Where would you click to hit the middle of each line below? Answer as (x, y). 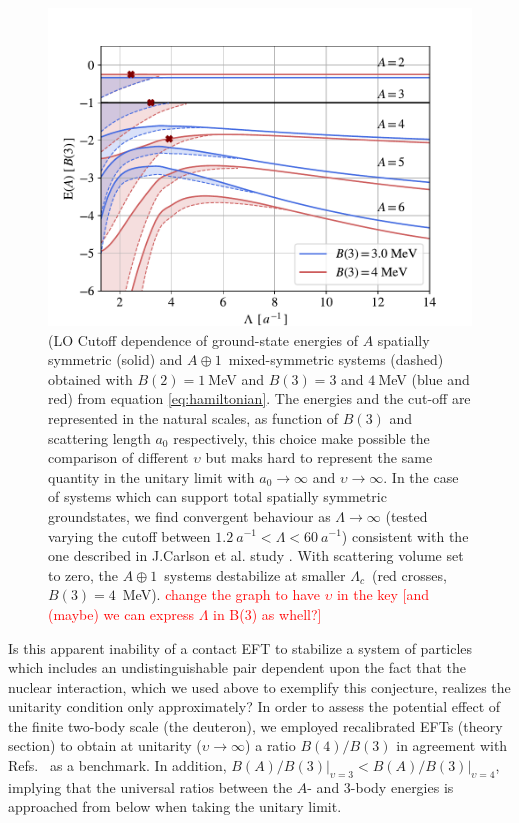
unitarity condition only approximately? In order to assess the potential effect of (254, 706)
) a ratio (270, 745)
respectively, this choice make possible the (301, 437)
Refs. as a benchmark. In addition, (117, 765)
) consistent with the (405, 535)
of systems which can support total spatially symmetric (217, 496)
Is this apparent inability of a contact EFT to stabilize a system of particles (240, 647)
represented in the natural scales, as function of (193, 417)
